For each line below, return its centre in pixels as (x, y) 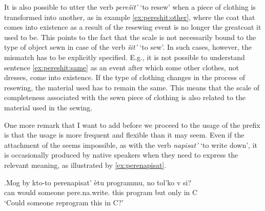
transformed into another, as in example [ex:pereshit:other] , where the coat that (130, 17)
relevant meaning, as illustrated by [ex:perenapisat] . (85, 165)
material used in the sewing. (48, 107)
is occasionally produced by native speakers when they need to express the (121, 155)
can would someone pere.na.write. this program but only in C (101, 192)
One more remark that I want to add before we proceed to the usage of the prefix (132, 124)
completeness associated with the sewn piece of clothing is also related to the (125, 97)
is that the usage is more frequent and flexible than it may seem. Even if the (124, 135)
